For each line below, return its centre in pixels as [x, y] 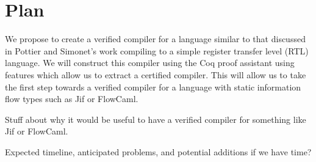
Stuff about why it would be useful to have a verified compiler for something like [156, 119]
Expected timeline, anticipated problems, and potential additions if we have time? [158, 151]
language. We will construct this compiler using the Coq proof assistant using [150, 63]
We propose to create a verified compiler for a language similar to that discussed [155, 39]
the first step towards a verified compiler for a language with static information [153, 87]
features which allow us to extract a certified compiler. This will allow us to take [156, 74]
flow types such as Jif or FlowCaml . [72, 99]
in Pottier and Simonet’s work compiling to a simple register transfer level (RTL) [157, 50]
